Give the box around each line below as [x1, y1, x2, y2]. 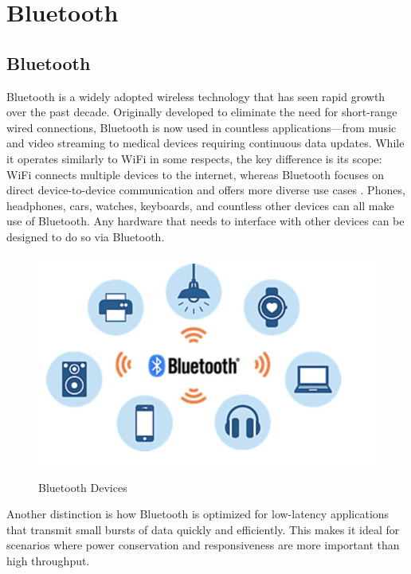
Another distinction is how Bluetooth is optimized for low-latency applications [6, 506, 389, 522]
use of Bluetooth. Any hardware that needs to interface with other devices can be [6, 213, 405, 229]
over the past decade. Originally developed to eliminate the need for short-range [6, 103, 397, 120]
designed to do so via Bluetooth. [6, 228, 165, 244]
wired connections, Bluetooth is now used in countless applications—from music [6, 119, 397, 135]
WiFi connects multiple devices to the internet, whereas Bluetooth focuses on [6, 166, 385, 182]
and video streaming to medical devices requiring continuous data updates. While [6, 135, 405, 151]
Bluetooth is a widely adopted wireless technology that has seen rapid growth [6, 88, 386, 104]
